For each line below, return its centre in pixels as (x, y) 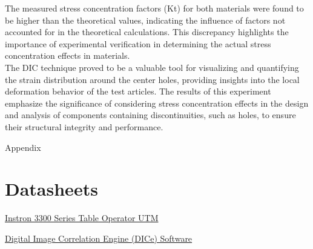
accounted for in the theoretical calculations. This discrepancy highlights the (147, 32)
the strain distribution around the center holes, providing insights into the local (152, 79)
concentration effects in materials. (68, 55)
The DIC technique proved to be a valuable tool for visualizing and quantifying (152, 67)
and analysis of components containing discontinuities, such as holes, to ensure (150, 115)
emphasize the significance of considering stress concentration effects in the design (157, 103)
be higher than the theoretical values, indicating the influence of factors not (145, 20)
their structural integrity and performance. (84, 126)
